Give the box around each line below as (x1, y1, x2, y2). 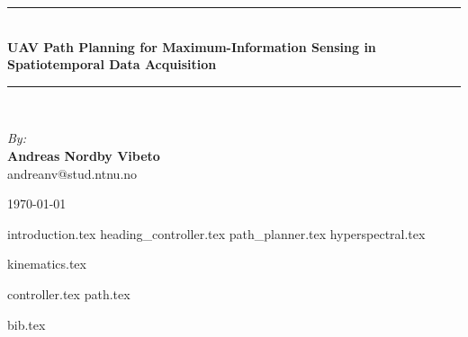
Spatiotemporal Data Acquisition (7, 55, 217, 74)
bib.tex (7, 315, 46, 333)
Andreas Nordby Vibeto (7, 146, 160, 164)
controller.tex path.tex (7, 284, 130, 303)
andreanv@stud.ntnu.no (7, 164, 138, 182)
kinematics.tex (7, 254, 86, 273)
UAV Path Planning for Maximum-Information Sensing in (7, 37, 376, 56)
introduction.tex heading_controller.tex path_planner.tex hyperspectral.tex (7, 224, 426, 243)
